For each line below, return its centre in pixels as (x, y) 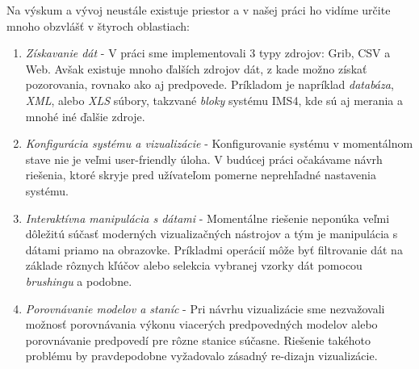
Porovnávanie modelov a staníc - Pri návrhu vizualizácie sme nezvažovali (205, 308)
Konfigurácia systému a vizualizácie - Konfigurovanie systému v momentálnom (219, 143)
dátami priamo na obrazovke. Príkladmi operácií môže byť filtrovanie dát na (214, 249)
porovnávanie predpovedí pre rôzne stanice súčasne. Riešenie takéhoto (198, 340)
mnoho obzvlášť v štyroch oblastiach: (98, 25)
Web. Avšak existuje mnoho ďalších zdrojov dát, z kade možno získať (196, 68)
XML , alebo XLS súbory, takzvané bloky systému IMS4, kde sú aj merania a (214, 100)
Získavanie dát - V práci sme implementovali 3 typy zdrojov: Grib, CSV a (208, 53)
